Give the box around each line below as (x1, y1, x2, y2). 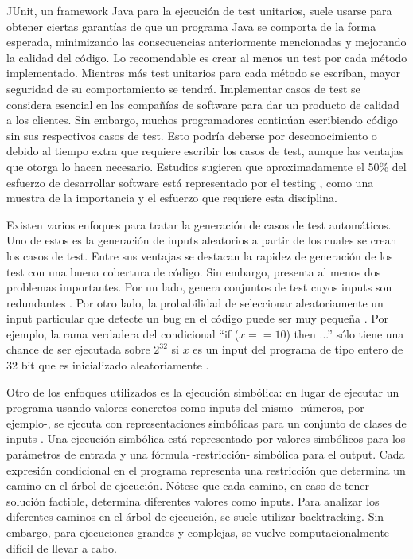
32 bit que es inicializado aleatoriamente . (6, 357, 209, 373)
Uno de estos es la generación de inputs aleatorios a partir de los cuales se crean (6, 232, 397, 248)
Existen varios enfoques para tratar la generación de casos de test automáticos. (6, 216, 392, 233)
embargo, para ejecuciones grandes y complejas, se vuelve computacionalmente (6, 524, 390, 540)
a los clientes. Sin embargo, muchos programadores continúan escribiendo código (6, 111, 398, 128)
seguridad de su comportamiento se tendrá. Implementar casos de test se (6, 80, 360, 96)
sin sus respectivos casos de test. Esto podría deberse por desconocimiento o (6, 127, 377, 143)
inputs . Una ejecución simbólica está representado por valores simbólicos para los (6, 430, 406, 447)
